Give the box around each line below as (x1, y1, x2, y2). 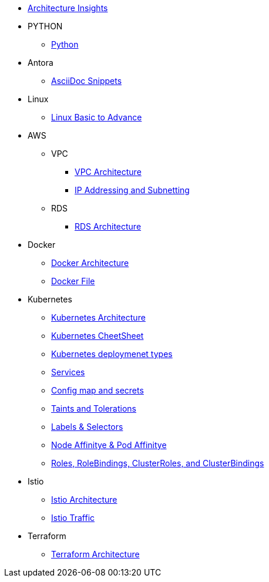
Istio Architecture (51, 494, 117, 504)
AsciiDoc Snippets (51, 76, 122, 86)
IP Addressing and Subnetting (75, 185, 190, 195)
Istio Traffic (51, 513, 95, 523)
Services (51, 367, 85, 377)
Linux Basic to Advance (51, 112, 142, 122)
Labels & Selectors (51, 422, 123, 432)
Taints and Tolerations (51, 403, 136, 413)
